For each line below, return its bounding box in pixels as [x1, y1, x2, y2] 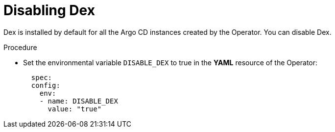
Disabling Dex [3, 2, 95, 19]
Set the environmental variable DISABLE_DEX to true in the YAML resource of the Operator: [23, 58, 318, 67]
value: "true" [48, 105, 102, 113]
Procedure [3, 43, 37, 52]
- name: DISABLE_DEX [39, 97, 118, 105]
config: [31, 81, 60, 89]
